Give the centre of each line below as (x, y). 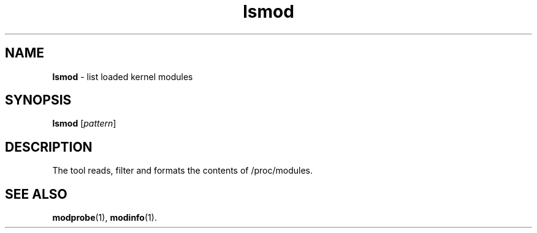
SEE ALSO (36, 194)
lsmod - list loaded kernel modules (123, 76)
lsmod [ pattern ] (84, 124)
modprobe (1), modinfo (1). (105, 218)
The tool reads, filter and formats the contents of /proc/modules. (183, 171)
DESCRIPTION (49, 147)
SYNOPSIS (38, 100)
